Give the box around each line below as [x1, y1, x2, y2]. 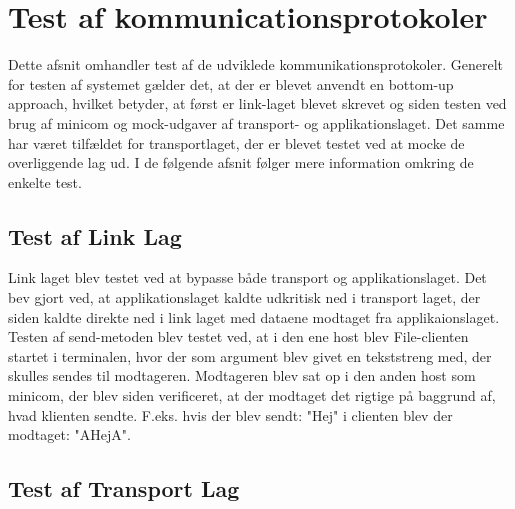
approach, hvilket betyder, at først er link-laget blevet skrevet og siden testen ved [8, 93, 507, 114]
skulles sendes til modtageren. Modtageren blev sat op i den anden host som [8, 365, 476, 386]
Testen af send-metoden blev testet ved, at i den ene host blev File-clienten [8, 326, 469, 347]
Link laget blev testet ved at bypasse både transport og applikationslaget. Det [8, 267, 487, 288]
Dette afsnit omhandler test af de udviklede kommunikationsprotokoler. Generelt [8, 54, 503, 75]
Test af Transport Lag [8, 473, 240, 504]
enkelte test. [8, 171, 82, 192]
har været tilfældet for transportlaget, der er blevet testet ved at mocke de [8, 132, 465, 153]
